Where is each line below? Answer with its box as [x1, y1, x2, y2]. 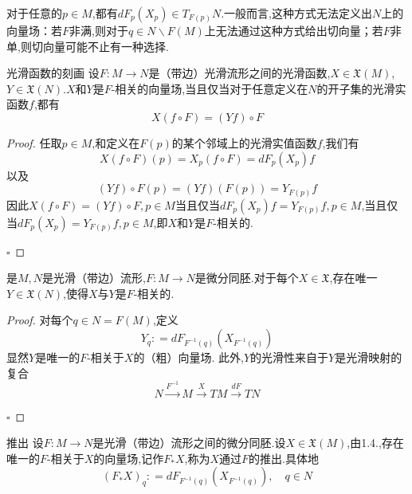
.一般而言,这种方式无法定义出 [221, 5, 372, 21]
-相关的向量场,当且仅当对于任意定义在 [111, 80, 308, 96]
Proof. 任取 [6, 134, 62, 151]
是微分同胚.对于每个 [194, 269, 299, 286]
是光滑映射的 [335, 349, 402, 366]
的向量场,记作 [93, 449, 164, 466]
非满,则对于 [69, 22, 128, 38]
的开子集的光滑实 [316, 80, 406, 96]
